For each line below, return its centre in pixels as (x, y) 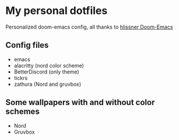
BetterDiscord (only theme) (46, 72)
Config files (27, 45)
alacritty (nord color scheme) (49, 65)
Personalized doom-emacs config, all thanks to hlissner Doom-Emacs (89, 27)
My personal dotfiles (57, 11)
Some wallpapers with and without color (80, 102)
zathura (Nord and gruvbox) (48, 84)
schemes (23, 112)
